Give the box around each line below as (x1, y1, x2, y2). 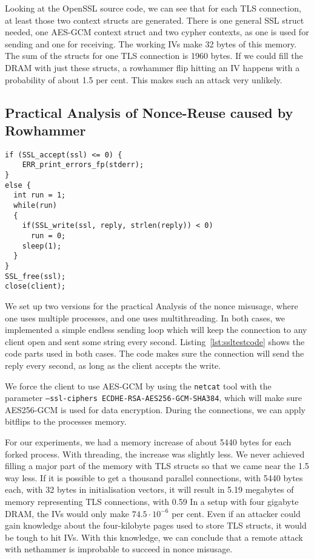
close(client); (5, 282, 66, 291)
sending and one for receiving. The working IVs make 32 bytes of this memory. (5, 37, 297, 50)
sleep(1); (22, 241, 62, 250)
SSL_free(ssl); (5, 272, 66, 281)
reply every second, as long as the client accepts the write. (5, 358, 221, 371)
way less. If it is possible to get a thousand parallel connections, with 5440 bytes (5, 471, 303, 484)
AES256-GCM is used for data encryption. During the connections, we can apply (5, 403, 306, 416)
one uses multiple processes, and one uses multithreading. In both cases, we (5, 311, 285, 324)
